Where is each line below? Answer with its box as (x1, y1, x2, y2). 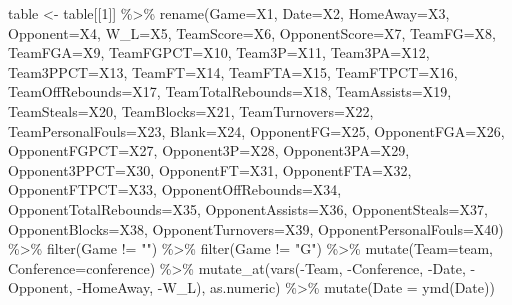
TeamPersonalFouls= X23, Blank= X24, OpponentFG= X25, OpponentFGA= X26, (8, 120, 505, 141)
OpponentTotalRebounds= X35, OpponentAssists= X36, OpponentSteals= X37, (8, 198, 488, 219)
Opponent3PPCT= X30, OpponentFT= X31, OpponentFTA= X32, (8, 159, 412, 180)
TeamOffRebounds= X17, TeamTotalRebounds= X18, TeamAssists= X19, (8, 81, 452, 102)
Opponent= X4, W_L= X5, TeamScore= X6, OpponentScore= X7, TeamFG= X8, (8, 22, 496, 43)
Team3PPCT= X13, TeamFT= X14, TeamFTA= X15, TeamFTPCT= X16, (8, 61, 458, 82)
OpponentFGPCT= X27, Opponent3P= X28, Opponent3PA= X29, (8, 140, 410, 161)
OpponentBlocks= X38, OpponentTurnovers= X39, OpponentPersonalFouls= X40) (8, 218, 504, 239)
